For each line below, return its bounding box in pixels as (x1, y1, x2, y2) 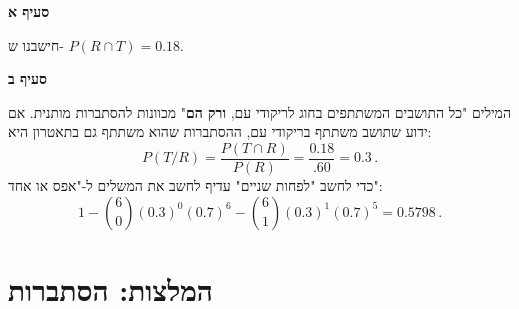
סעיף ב (8, 68, 47, 89)
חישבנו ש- (8, 34, 64, 55)
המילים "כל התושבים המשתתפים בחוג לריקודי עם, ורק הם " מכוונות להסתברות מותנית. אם (8, 101, 511, 122)
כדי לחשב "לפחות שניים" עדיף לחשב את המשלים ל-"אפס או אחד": (8, 175, 383, 196)
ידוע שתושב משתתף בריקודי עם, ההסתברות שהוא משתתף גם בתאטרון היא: (8, 121, 432, 142)
